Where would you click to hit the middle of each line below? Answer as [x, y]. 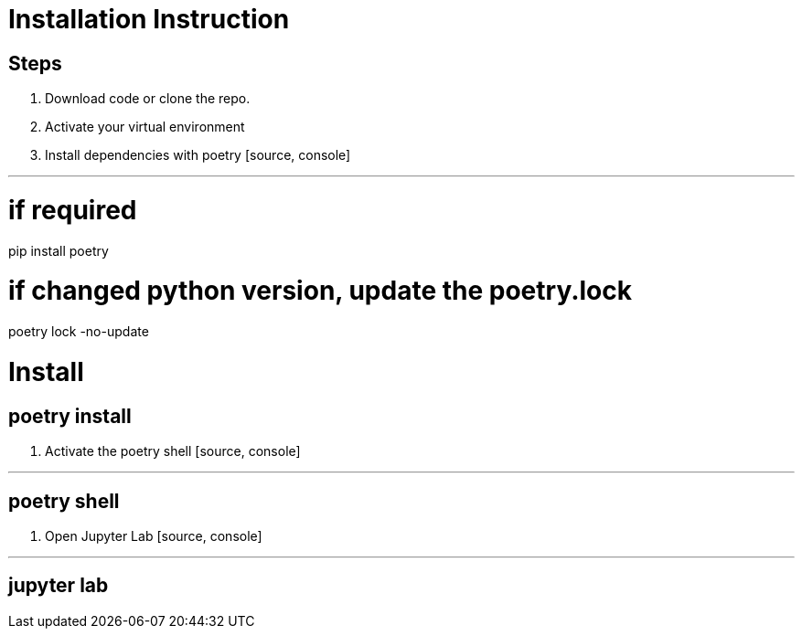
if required [73, 210]
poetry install [70, 416]
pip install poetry [59, 250]
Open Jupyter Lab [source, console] [154, 535]
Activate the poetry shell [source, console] [173, 451]
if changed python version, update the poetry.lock [320, 291]
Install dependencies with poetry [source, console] [198, 155]
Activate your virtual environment [145, 127]
